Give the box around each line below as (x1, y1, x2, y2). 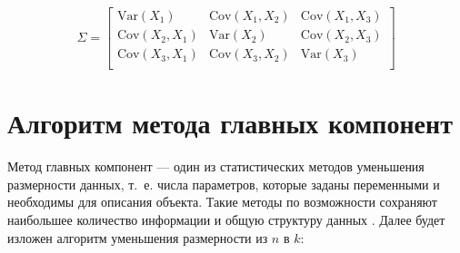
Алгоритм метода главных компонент (7, 104, 453, 141)
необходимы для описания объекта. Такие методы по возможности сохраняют (7, 192, 437, 211)
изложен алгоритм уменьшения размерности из (7, 228, 268, 247)
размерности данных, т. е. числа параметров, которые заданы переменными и (7, 174, 440, 193)
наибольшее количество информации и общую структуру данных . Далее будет (7, 210, 445, 229)
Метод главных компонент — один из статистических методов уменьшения (7, 157, 425, 176)
